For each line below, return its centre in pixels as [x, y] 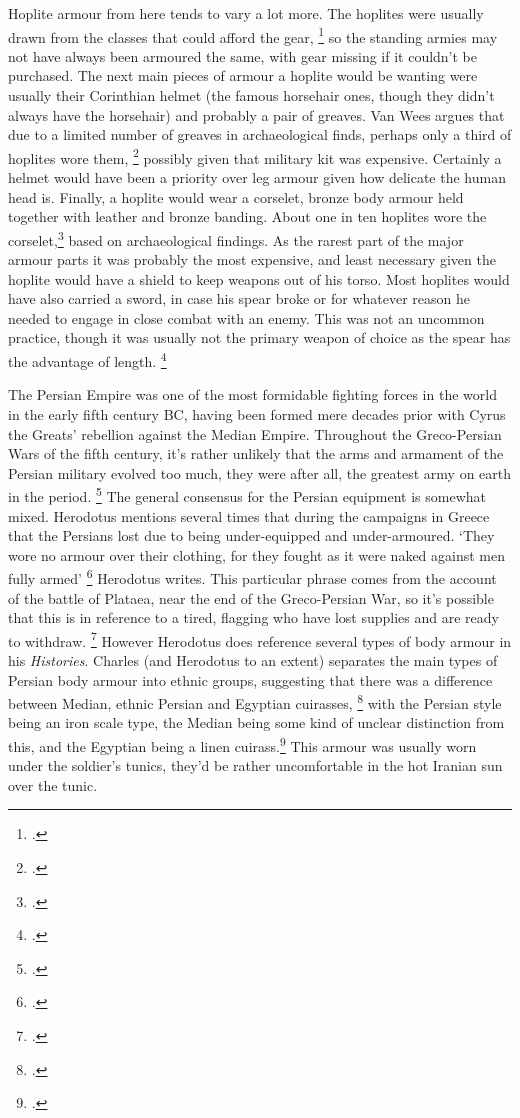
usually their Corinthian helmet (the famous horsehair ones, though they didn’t [251, 95]
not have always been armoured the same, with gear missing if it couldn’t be [243, 55]
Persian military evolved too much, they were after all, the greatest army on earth [260, 472]
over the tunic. [53, 784]
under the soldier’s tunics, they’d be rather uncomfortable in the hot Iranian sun [255, 765]
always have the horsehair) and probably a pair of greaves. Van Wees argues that [256, 114]
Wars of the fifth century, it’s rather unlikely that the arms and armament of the [256, 453]
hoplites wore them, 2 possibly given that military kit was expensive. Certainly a [255, 156]
